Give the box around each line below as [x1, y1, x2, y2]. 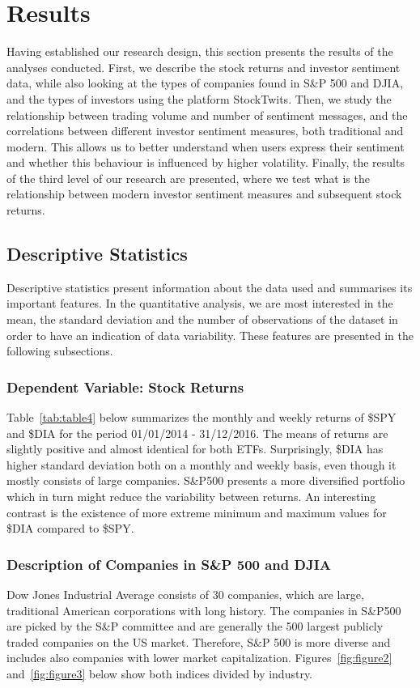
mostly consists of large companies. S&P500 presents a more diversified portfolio [6, 472, 405, 489]
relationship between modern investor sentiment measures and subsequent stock [6, 185, 402, 202]
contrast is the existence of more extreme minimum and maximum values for [6, 503, 387, 520]
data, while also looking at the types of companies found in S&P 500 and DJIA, [6, 74, 404, 91]
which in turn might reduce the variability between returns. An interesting [6, 488, 376, 505]
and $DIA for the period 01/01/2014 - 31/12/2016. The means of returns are [6, 424, 388, 441]
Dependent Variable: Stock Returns [6, 376, 244, 397]
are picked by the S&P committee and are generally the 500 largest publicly [6, 618, 384, 635]
